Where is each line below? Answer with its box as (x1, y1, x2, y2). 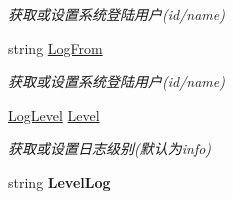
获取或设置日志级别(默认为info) (8, 138, 212, 159)
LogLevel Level (8, 104, 100, 125)
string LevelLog (8, 171, 111, 192)
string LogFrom (8, 37, 103, 58)
